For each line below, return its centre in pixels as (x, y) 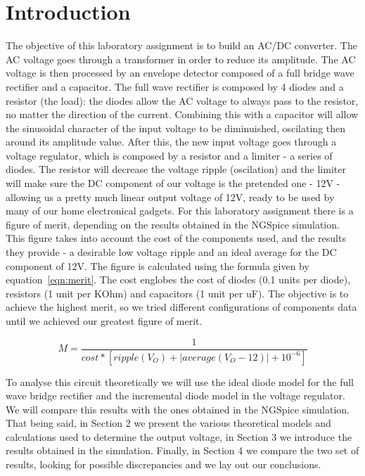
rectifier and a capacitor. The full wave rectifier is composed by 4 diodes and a (175, 86)
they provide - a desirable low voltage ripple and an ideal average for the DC (171, 252)
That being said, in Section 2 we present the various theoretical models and (168, 423)
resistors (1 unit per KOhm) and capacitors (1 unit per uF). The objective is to (177, 293)
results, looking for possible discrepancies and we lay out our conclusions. (164, 464)
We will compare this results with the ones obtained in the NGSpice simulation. (178, 409)
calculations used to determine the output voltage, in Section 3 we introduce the (179, 436)
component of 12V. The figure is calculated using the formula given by (158, 265)
